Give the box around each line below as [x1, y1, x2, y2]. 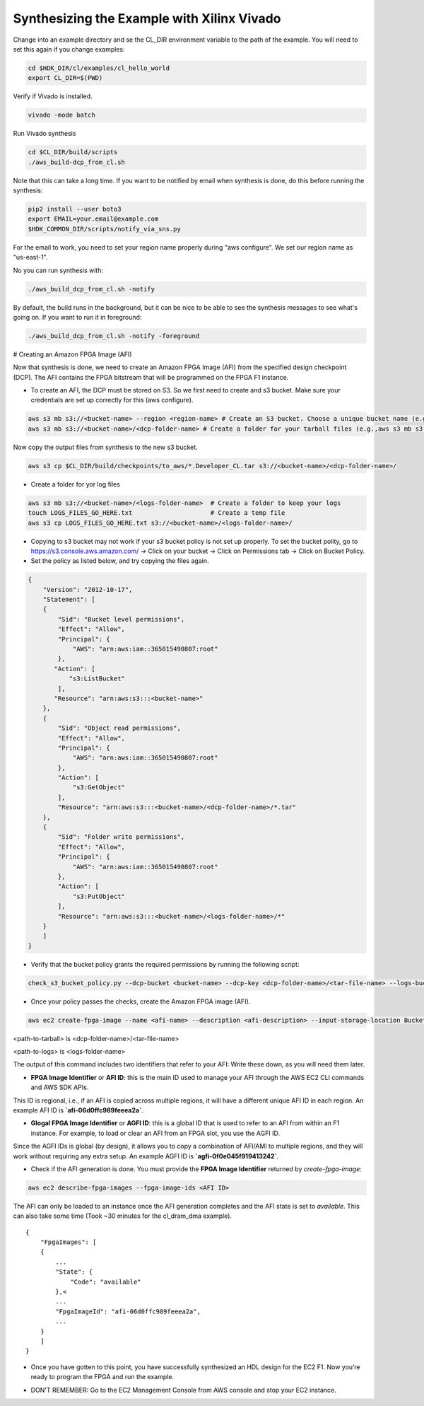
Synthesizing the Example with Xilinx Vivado [13, 11, 281, 26]
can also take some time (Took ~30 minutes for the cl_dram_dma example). [13, 1212, 232, 1220]
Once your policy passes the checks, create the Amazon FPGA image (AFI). [30, 997, 251, 1006]
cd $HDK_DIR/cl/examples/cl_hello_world [28, 64, 170, 72]
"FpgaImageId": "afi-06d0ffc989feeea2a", [55, 1307, 201, 1315]
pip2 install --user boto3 [28, 205, 122, 213]
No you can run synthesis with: [13, 266, 104, 274]
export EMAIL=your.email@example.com [28, 215, 159, 223]
